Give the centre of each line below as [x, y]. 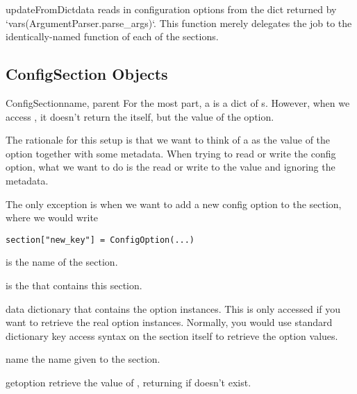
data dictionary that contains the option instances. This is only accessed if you [173, 308]
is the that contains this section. [74, 285]
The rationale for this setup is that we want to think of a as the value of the [168, 140]
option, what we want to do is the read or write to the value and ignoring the [171, 167]
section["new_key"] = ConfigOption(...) [100, 240]
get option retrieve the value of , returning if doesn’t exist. [128, 382]
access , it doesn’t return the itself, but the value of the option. [140, 116]
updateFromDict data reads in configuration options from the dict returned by [171, 9]
